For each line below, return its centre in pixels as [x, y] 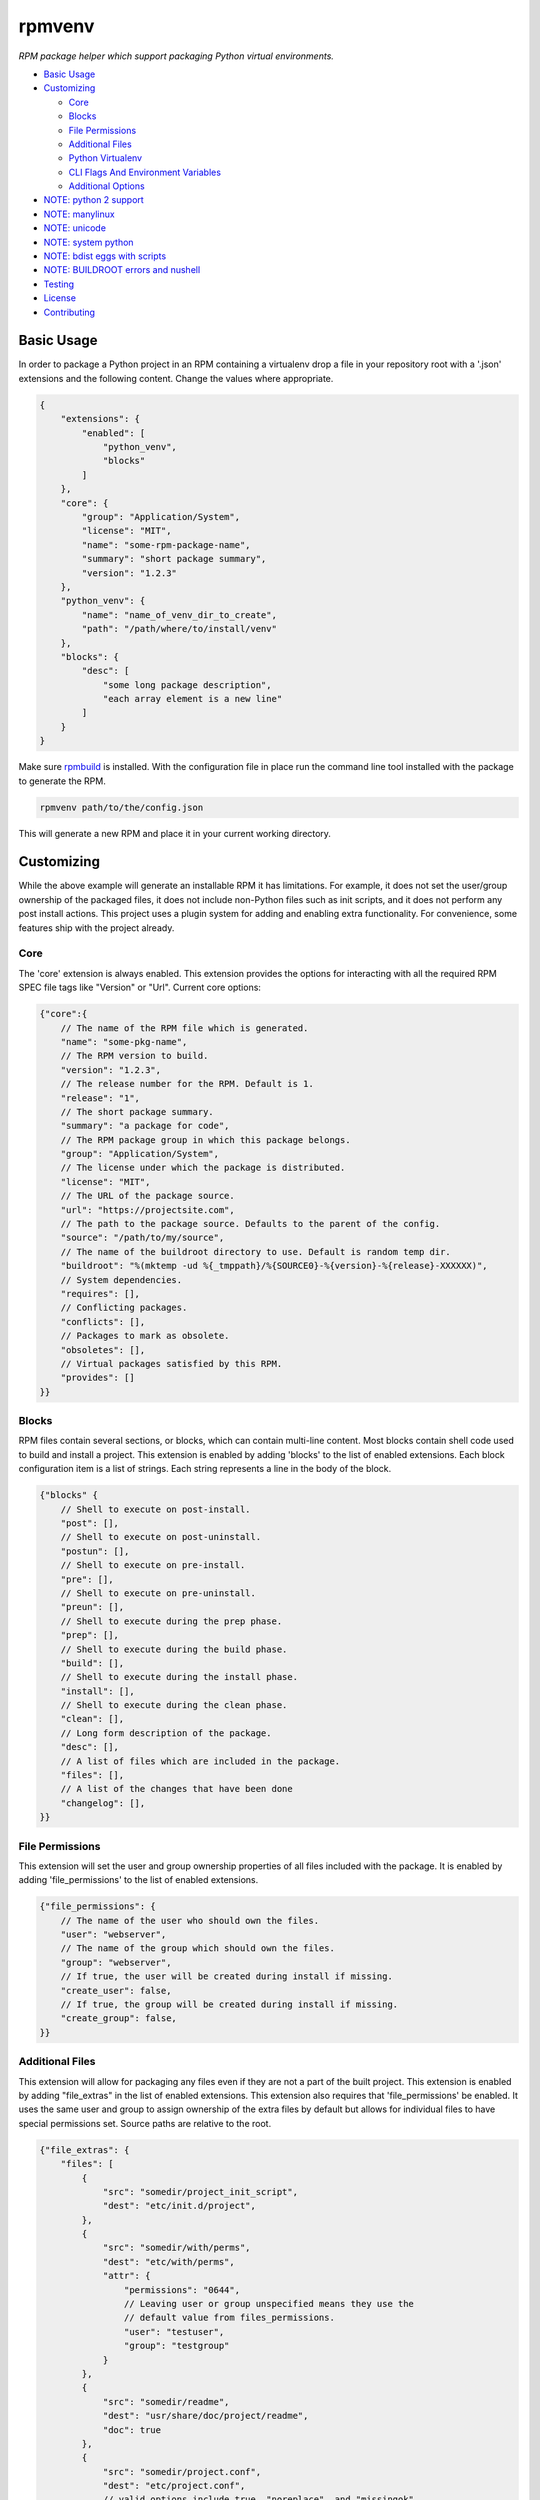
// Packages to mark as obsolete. [145, 1336]
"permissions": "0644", [181, 2289]
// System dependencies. [121, 1279]
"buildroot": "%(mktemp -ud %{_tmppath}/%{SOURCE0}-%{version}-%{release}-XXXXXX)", [274, 1266]
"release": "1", [100, 1098]
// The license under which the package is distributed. [203, 1168]
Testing [59, 284]
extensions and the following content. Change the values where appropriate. [176, 378]
